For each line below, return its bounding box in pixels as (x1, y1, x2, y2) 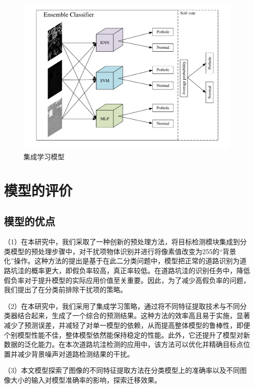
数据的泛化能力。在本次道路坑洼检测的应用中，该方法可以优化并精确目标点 (4, 339, 243, 349)
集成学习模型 (23, 151, 64, 162)
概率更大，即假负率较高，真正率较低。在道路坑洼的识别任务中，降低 (31, 265, 250, 276)
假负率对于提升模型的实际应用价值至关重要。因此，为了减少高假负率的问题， (4, 275, 250, 285)
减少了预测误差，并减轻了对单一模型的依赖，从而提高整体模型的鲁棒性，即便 (4, 320, 250, 330)
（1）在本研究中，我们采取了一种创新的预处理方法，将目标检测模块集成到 (4, 237, 240, 247)
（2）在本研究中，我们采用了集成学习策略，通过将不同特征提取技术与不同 (4, 301, 240, 311)
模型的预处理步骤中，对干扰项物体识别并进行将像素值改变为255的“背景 (10, 246, 236, 256)
